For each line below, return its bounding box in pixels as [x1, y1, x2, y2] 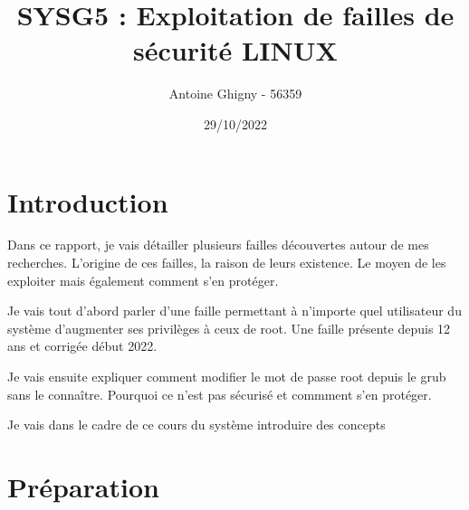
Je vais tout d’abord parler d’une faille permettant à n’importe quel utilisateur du [7, 301, 462, 320]
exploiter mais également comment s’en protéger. [7, 270, 279, 289]
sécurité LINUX [133, 32, 338, 69]
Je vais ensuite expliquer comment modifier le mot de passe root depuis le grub [7, 367, 446, 385]
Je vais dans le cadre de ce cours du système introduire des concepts [7, 415, 386, 434]
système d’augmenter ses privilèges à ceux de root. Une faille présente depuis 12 [7, 318, 451, 337]
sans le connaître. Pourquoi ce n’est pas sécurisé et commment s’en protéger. [7, 384, 432, 403]
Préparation [7, 467, 159, 505]
